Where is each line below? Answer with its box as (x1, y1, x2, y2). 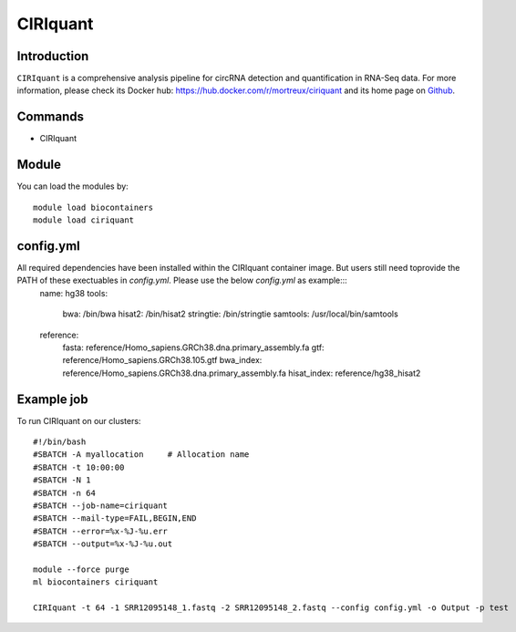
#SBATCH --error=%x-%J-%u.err (33, 525, 169, 536)
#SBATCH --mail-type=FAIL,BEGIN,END (33, 513, 197, 523)
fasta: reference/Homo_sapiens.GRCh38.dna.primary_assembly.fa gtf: (62, 342, 325, 353)
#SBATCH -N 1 (33, 475, 91, 485)
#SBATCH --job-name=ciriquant (33, 500, 169, 511)
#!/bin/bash (33, 436, 87, 447)
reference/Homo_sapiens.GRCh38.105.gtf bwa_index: (62, 355, 263, 366)
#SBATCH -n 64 (33, 488, 96, 498)
